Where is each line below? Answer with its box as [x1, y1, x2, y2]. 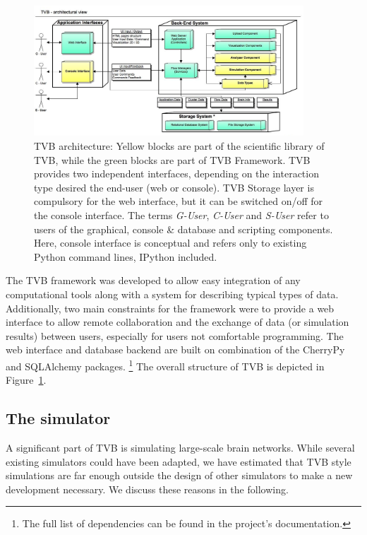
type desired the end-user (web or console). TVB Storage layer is [34, 180, 314, 194]
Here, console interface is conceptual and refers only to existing [34, 235, 307, 250]
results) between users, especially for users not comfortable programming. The [6, 328, 344, 343]
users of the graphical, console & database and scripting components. [34, 221, 333, 236]
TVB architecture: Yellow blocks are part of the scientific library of [34, 139, 325, 153]
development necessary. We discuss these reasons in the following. [6, 481, 289, 496]
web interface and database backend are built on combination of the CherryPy [6, 342, 345, 357]
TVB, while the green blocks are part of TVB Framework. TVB [34, 152, 311, 167]
